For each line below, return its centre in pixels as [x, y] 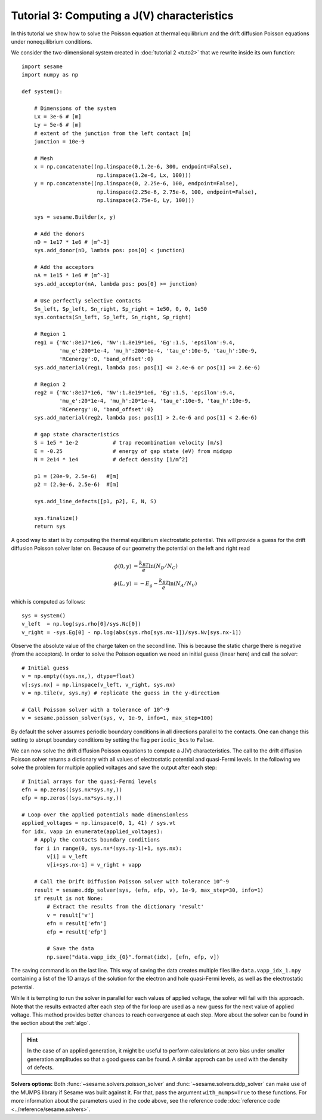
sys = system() [44, 615]
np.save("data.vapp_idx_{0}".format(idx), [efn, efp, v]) [133, 957]
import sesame [42, 66]
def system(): [42, 91]
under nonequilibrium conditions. [52, 41]
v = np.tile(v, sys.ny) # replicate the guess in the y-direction [121, 693]
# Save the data [70, 948]
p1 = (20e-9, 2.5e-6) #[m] [76, 476]
